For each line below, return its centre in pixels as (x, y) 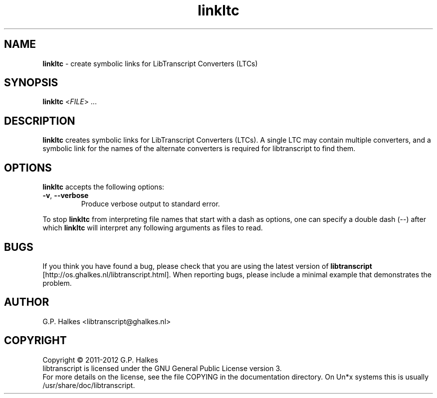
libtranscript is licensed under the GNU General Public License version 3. (162, 368)
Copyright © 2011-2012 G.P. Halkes (100, 360)
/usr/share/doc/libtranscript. (89, 385)
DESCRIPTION (40, 121)
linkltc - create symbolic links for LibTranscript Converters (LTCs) (150, 63)
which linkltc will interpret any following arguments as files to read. (153, 228)
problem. (57, 283)
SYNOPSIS (31, 83)
